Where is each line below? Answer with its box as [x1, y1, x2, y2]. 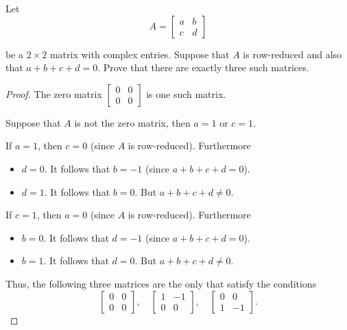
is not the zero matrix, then [74, 115, 191, 129]
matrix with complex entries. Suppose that [49, 47, 230, 61]
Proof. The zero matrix [5, 86, 102, 101]
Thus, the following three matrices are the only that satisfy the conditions [5, 276, 317, 290]
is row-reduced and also [243, 47, 342, 61]
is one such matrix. [146, 86, 226, 101]
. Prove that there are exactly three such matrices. [97, 60, 309, 75]
